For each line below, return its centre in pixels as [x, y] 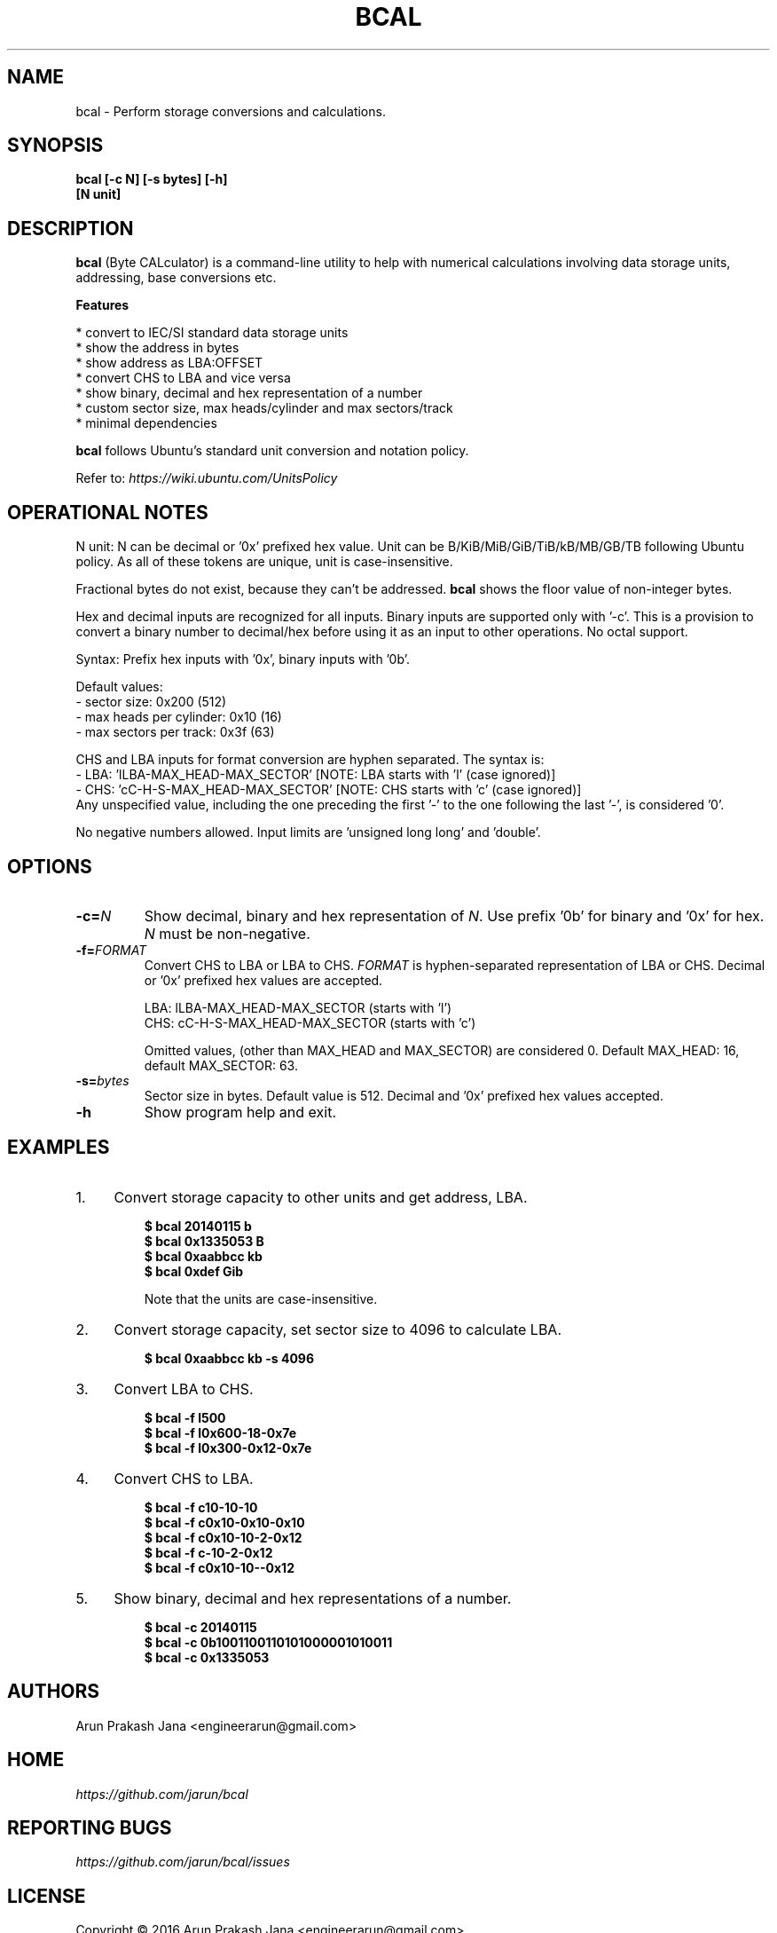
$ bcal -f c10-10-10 [201, 1507]
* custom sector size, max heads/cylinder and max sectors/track [264, 408]
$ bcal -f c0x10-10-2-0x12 [223, 1537]
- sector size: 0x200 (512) [151, 702]
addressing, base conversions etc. [176, 278]
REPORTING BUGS [90, 1827]
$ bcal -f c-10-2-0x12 [208, 1552]
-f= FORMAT [111, 950]
